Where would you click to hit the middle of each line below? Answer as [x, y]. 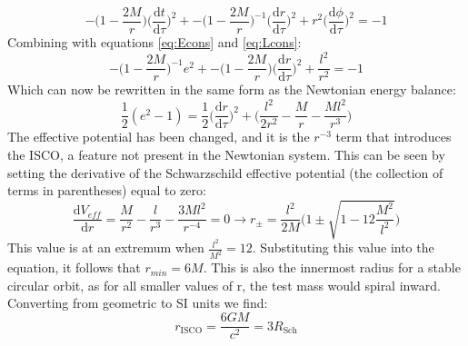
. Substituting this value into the [343, 247]
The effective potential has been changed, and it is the [159, 137]
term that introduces [393, 137]
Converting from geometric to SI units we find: [138, 303]
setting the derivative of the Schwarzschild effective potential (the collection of [225, 172]
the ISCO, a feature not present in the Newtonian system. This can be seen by [226, 154]
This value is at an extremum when [106, 247]
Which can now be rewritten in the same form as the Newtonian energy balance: [232, 89]
